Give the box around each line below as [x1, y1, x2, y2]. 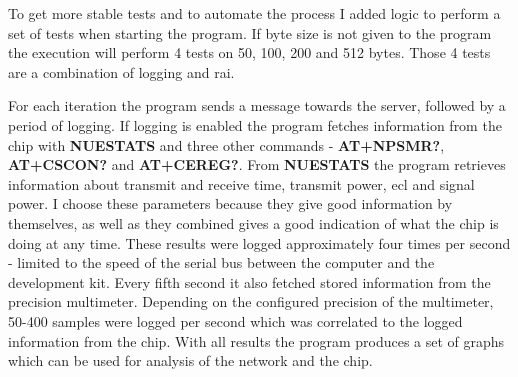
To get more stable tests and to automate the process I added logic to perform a [8, 3, 501, 23]
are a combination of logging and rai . [8, 61, 235, 82]
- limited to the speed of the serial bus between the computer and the [8, 252, 435, 273]
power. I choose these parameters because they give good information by [8, 193, 453, 214]
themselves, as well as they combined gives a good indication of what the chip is [8, 212, 499, 233]
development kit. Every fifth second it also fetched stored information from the [8, 271, 491, 292]
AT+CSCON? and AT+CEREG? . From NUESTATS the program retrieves [8, 154, 506, 175]
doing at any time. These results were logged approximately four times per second [8, 232, 511, 253]
